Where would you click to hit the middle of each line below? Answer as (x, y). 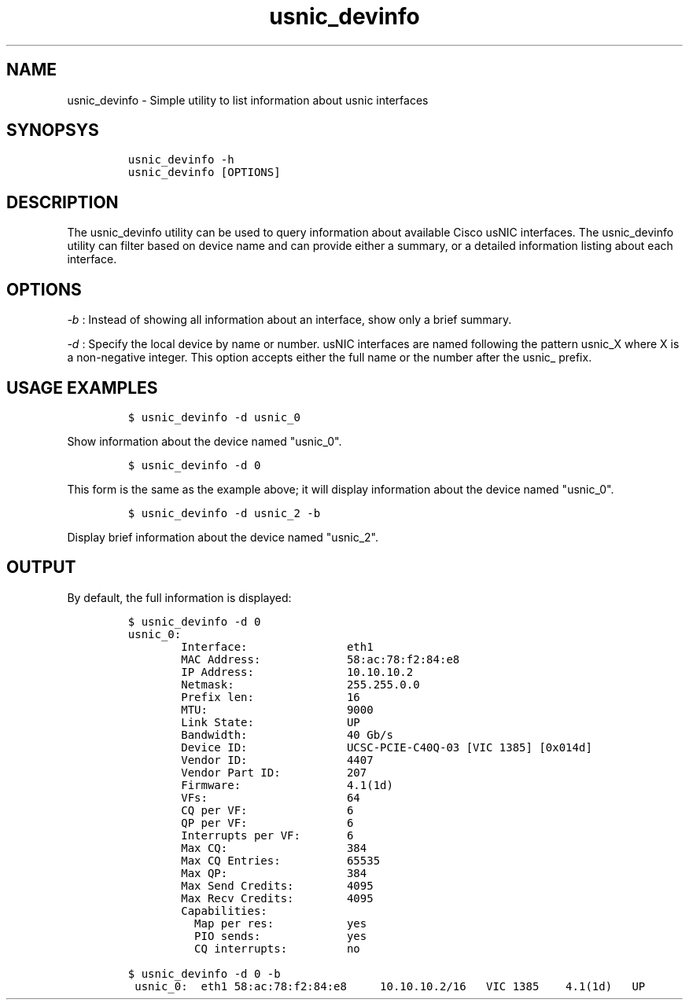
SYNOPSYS (53, 130)
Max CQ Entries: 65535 (281, 860)
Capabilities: (224, 911)
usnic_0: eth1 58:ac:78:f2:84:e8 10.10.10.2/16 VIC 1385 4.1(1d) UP (390, 986)
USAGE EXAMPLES (82, 387)
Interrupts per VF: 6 (267, 835)
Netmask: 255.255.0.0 (300, 684)
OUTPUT (41, 567)
